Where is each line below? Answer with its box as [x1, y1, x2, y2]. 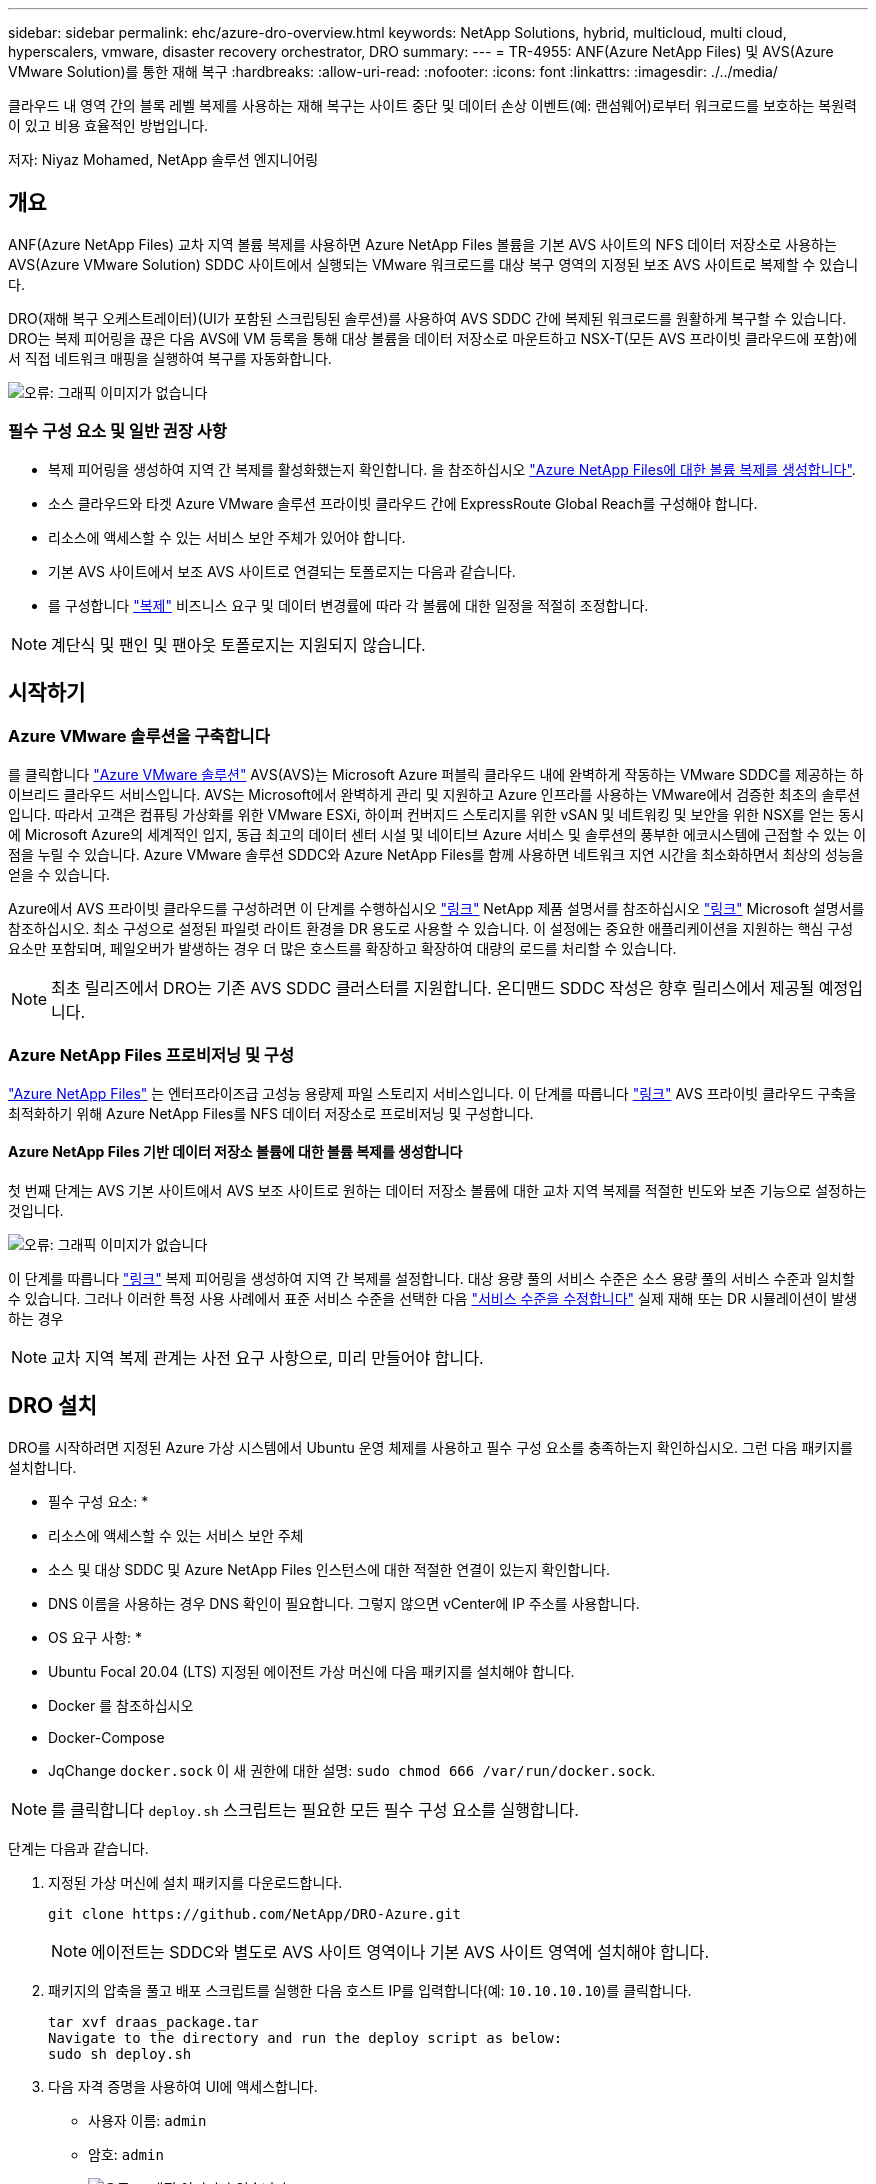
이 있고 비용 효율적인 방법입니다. [8, 117, 209, 134]
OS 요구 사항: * [48, 1628, 143, 1646]
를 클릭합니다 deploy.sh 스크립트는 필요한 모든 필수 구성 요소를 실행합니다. [51, 1799, 579, 1820]
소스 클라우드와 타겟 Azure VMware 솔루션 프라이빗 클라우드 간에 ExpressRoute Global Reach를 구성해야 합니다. [48, 494, 758, 512]
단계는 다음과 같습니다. [8, 1839, 149, 1857]
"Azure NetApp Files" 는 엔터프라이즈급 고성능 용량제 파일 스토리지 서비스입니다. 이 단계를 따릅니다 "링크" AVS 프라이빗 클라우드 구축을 [8, 1084, 857, 1102]
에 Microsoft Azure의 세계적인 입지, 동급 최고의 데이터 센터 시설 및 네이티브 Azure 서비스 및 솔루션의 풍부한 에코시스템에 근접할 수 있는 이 [8, 825, 867, 843]
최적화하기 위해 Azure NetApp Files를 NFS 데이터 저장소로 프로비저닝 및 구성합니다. [8, 1104, 534, 1122]
